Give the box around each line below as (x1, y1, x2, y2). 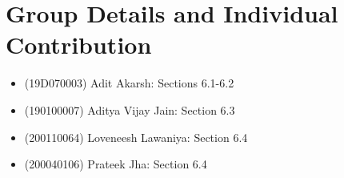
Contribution (6, 28, 152, 61)
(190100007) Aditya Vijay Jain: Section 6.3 (24, 101, 235, 118)
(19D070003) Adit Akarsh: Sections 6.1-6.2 (24, 75, 234, 91)
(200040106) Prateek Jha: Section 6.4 (24, 156, 207, 172)
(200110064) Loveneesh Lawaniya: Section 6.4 (24, 128, 248, 145)
